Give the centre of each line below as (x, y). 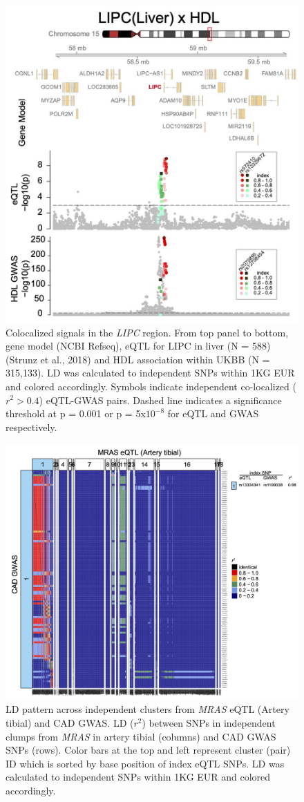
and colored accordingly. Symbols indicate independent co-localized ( (151, 386)
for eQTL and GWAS (213, 413)
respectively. (31, 427)
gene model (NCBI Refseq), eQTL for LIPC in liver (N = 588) (138, 346)
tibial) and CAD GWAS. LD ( (70, 723)
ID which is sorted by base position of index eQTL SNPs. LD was (145, 763)
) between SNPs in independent (209, 723)
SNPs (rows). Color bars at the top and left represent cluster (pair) (148, 750)
